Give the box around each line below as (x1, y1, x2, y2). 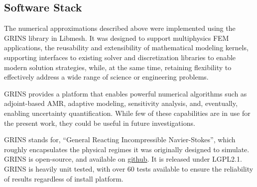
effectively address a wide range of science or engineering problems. (4, 72, 209, 82)
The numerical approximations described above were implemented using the (4, 23, 236, 33)
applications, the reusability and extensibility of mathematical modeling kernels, (4, 42, 249, 53)
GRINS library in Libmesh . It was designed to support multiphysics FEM (4, 32, 229, 43)
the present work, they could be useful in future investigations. (4, 117, 195, 128)
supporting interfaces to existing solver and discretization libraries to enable (4, 52, 236, 62)
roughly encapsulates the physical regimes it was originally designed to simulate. (4, 144, 250, 154)
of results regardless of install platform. (4, 173, 124, 184)
